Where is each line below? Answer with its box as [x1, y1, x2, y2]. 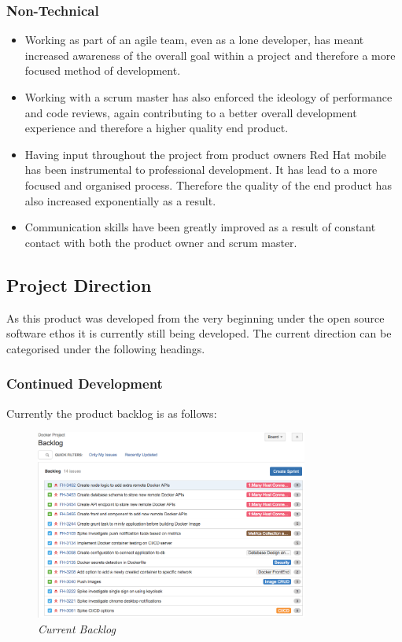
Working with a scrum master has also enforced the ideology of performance [24, 89, 393, 105]
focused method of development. [24, 62, 181, 79]
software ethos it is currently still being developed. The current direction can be [6, 325, 392, 341]
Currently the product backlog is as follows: [6, 404, 217, 421]
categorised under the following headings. [6, 340, 205, 356]
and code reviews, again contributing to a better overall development [24, 104, 357, 120]
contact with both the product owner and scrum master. [24, 234, 297, 250]
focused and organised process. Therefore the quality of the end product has [24, 176, 392, 193]
